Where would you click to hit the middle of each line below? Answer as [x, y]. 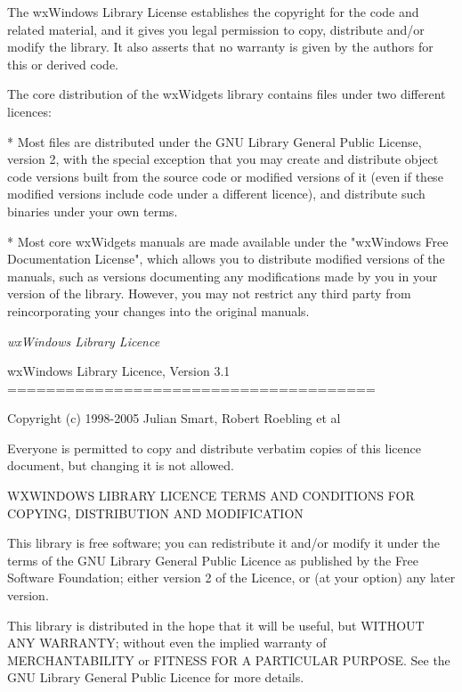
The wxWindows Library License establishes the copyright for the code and [213, 12]
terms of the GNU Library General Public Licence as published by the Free [213, 560]
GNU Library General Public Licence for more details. [156, 677]
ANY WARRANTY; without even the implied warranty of [167, 643]
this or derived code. [63, 64]
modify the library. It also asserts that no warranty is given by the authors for [220, 47]
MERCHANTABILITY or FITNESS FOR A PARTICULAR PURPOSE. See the [229, 659]
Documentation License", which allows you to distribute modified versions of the [226, 259]
